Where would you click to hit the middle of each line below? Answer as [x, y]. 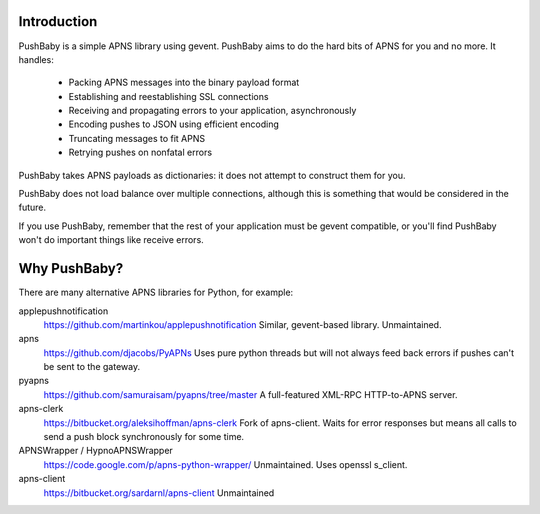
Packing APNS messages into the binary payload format [184, 82]
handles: [36, 59]
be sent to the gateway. [91, 367]
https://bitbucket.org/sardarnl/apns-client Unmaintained [159, 492]
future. [32, 207]
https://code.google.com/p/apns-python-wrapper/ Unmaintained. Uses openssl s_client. [225, 464]
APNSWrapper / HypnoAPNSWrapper [96, 451]
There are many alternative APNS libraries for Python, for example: [156, 292]
